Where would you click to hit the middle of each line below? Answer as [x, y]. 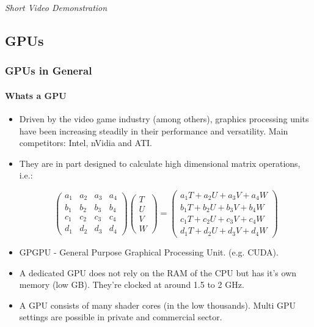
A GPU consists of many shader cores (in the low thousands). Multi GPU [158, 305]
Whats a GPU [36, 95]
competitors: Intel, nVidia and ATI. [86, 143]
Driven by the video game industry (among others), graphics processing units [164, 119]
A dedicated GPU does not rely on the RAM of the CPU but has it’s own [158, 272]
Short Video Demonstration [56, 7]
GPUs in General [49, 71]
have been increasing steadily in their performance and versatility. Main [154, 130]
